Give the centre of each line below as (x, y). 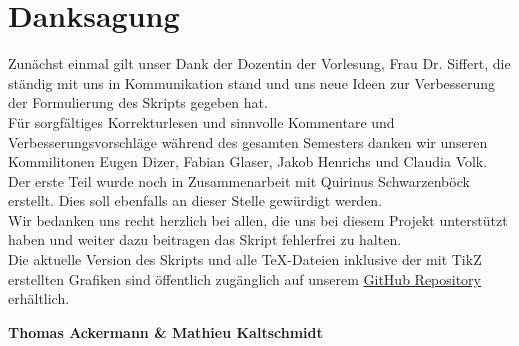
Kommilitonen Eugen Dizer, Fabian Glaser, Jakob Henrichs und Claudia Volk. (248, 161)
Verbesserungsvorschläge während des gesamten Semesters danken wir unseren (248, 141)
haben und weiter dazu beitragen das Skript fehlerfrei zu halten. (205, 239)
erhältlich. (39, 298)
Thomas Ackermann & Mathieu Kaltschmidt (165, 331)
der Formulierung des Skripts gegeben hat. (138, 102)
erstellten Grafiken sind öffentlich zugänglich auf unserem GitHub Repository (245, 278)
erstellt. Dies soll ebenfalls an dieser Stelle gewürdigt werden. (195, 200)
